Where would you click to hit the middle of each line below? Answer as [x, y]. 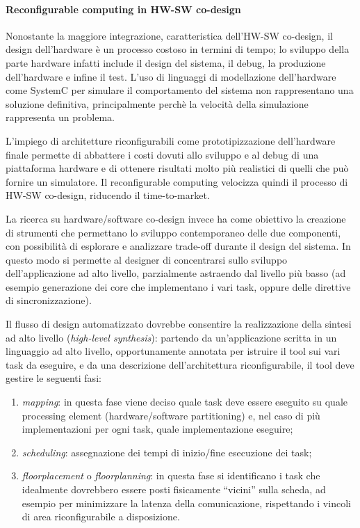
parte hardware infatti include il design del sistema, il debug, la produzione [166, 62]
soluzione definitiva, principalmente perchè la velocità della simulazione [157, 103]
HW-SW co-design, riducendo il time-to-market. [108, 195]
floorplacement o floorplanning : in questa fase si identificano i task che [171, 475]
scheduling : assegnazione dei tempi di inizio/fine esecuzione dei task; [167, 452]
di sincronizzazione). [49, 300]
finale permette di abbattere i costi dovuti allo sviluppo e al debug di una [162, 154]
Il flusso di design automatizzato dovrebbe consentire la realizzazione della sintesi [179, 324]
